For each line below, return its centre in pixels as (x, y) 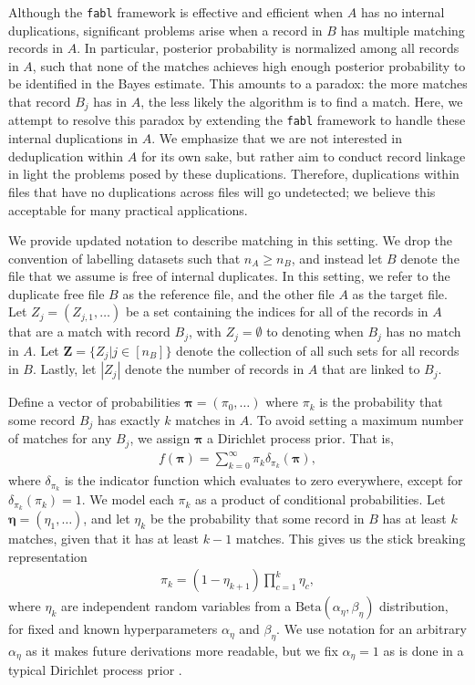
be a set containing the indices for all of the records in (277, 311)
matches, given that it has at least (104, 538)
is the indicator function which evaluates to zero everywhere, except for (263, 480)
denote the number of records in (214, 369)
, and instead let (337, 258)
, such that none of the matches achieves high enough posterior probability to (249, 65)
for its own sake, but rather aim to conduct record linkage (303, 156)
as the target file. (400, 293)
